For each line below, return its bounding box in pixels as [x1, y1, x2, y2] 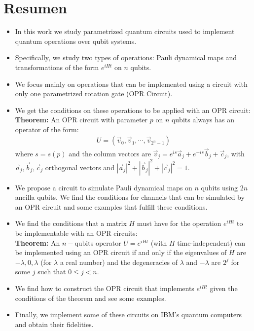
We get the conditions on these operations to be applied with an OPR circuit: [15, 105, 251, 115]
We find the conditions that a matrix [15, 218, 127, 228]
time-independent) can [177, 237, 245, 248]
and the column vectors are [69, 148, 151, 158]
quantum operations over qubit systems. [15, 36, 137, 46]
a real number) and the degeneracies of [60, 257, 178, 267]
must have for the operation [137, 218, 221, 228]
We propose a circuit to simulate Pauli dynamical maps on [15, 182, 192, 192]
